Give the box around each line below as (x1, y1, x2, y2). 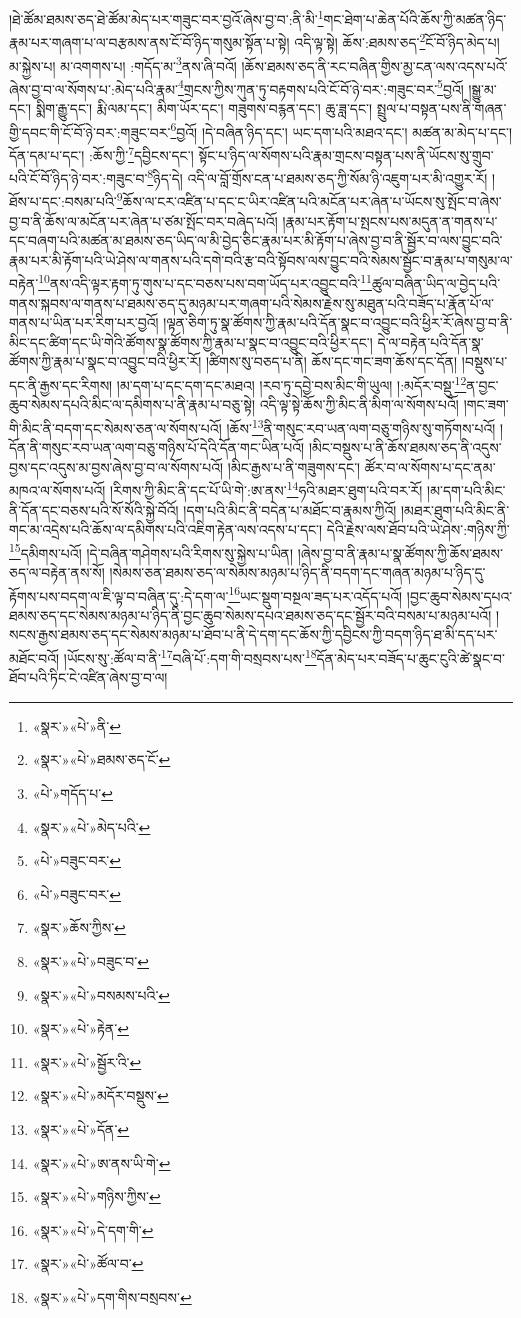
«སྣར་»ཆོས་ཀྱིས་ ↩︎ (32, 917, 126, 938)
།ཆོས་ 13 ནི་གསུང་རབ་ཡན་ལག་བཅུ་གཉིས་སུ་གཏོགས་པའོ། (226, 414, 496, 438)
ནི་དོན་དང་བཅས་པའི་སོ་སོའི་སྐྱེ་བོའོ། (9, 499, 179, 520)
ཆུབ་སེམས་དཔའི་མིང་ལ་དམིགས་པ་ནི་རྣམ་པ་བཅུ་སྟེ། (9, 394, 256, 415)
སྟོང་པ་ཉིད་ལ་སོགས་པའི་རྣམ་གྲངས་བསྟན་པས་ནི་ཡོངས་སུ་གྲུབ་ (198, 144, 494, 165)
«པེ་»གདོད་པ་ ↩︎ (32, 783, 113, 804)
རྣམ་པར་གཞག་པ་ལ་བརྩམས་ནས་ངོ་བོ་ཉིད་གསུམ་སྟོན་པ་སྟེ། (9, 31, 290, 52)
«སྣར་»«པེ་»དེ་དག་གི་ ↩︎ (32, 1219, 154, 1240)
